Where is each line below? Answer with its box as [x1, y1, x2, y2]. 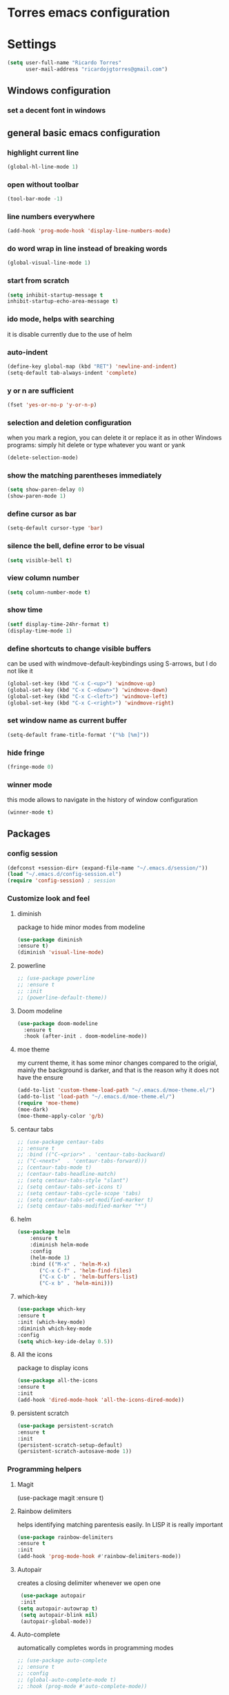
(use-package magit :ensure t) [17, 1493, 104, 1501]
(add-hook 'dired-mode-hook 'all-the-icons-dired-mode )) [17, 1396, 185, 1404]
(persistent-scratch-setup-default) [17, 1441, 123, 1449]
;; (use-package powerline [17, 975, 95, 982]
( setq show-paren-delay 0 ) [7, 486, 85, 494]
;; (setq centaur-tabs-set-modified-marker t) [17, 1196, 154, 1204]
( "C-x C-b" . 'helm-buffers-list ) [39, 1273, 139, 1280]
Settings [7, 37, 57, 53]
